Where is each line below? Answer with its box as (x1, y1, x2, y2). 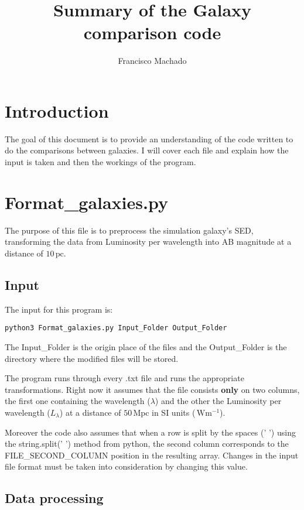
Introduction (5, 98, 109, 122)
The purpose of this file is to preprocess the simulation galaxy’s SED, (5, 224, 254, 236)
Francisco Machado (118, 54, 187, 67)
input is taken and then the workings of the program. (5, 156, 196, 168)
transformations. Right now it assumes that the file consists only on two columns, (5, 383, 300, 395)
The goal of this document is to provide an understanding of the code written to (5, 132, 293, 145)
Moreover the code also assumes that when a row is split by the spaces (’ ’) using (5, 426, 296, 438)
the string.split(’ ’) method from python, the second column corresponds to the (5, 437, 289, 450)
